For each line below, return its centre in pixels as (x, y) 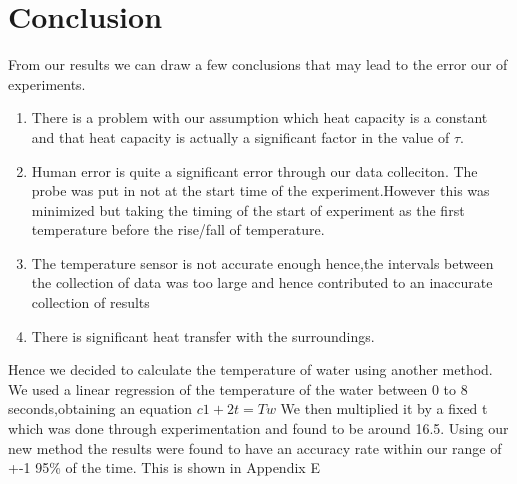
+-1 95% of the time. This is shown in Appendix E (164, 467)
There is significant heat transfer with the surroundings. (203, 335)
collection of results (90, 302)
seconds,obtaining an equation (100, 408)
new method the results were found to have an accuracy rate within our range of (255, 447)
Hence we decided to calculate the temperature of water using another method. (250, 369)
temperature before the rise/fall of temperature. (178, 229)
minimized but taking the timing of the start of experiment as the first (248, 209)
